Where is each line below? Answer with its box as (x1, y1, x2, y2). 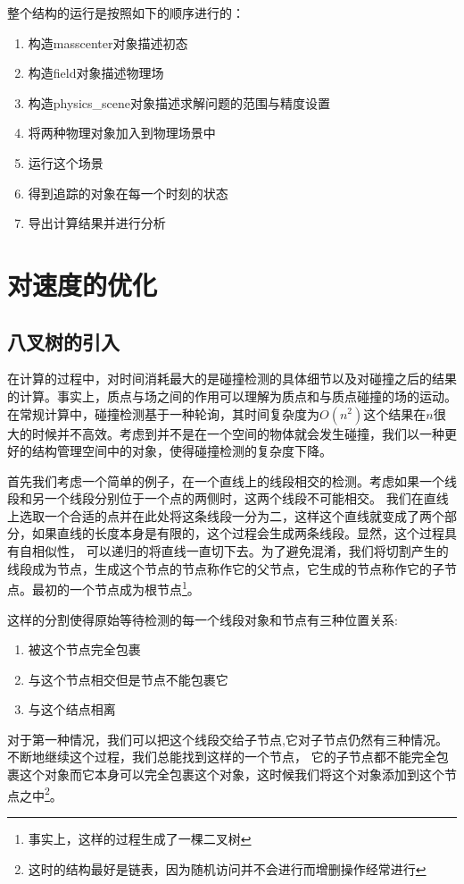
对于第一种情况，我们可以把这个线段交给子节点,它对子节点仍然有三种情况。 (7, 729, 448, 748)
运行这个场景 (28, 153, 104, 172)
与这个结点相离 (28, 700, 116, 719)
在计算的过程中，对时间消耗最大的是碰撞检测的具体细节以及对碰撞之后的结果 (7, 369, 457, 388)
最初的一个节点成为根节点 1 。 (31, 577, 200, 598)
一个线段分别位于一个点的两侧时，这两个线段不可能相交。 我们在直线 (44, 489, 449, 508)
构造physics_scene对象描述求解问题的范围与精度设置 (28, 93, 330, 112)
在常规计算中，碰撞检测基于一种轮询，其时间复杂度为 (7, 404, 319, 423)
